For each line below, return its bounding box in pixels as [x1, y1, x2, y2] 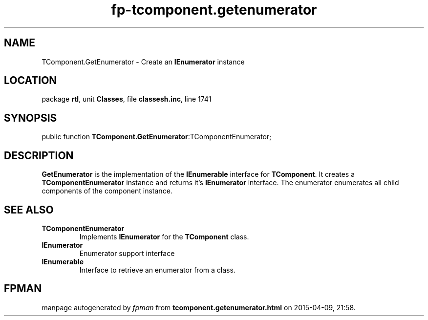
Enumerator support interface [79, 249, 175, 257]
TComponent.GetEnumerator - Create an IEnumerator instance [42, 57, 245, 66]
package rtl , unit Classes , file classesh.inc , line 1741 [42, 95, 212, 104]
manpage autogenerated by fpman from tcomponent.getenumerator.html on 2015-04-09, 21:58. [42, 303, 356, 312]
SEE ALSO [4, 203, 54, 216]
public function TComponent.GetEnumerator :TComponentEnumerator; [42, 132, 272, 141]
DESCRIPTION [4, 149, 74, 162]
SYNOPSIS [4, 111, 57, 124]
